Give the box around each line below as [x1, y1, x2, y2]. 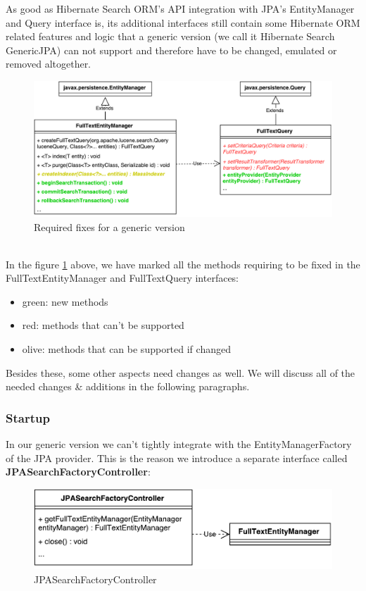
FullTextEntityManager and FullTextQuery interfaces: [6, 270, 239, 285]
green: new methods [22, 294, 108, 309]
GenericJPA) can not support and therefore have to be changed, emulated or [6, 42, 337, 57]
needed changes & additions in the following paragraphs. [6, 379, 250, 394]
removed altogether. [6, 56, 91, 71]
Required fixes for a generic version [34, 219, 185, 234]
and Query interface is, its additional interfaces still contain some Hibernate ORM [6, 15, 360, 30]
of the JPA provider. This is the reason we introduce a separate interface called [6, 450, 348, 465]
